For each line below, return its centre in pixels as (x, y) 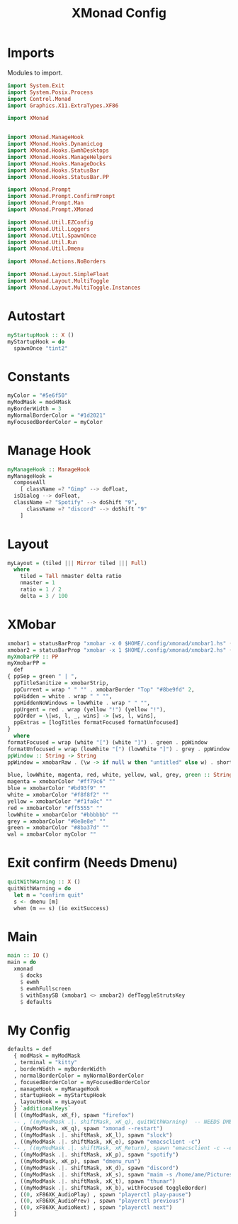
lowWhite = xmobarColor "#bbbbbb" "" (63, 814)
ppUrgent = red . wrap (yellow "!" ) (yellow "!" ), (90, 709)
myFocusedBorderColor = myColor (55, 422)
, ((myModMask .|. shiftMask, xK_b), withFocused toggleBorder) (110, 1188)
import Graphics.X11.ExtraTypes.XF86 (63, 105)
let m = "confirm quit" (49, 895)
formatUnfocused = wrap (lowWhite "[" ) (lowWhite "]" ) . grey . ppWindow (119, 749)
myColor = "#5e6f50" (38, 395)
